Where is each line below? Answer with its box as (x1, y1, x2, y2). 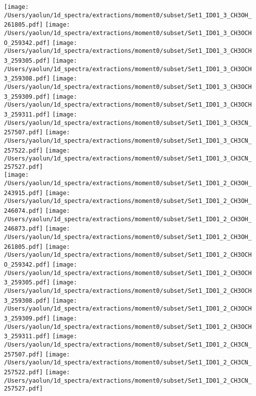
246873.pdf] (4, 225, 43, 233)
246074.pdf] (4, 207, 43, 215)
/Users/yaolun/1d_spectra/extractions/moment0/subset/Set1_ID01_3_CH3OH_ (4, 11, 252, 19)
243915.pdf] (4, 189, 43, 197)
